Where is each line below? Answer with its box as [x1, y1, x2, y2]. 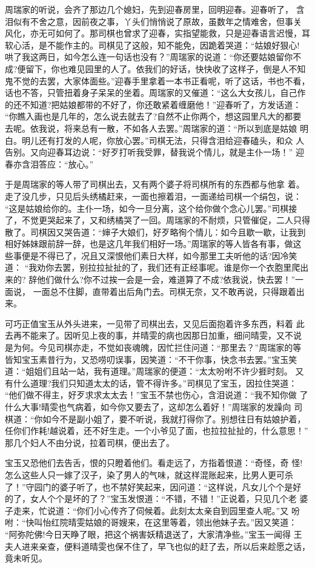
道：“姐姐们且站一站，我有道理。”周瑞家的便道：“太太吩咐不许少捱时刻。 [5, 365, 293, 377]
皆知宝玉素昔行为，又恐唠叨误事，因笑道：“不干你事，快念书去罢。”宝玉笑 [5, 353, 297, 365]
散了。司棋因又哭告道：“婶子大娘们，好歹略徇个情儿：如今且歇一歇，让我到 [5, 225, 306, 238]
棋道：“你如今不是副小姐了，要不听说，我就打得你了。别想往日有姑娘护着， [5, 412, 306, 425]
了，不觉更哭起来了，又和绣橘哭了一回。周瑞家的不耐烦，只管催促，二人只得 [5, 214, 310, 226]
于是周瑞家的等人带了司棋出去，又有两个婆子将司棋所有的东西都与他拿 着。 [5, 178, 305, 191]
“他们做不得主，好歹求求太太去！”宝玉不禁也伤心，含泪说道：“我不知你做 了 [5, 388, 308, 401]
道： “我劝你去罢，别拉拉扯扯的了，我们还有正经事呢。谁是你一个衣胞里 [5, 261, 292, 274]
